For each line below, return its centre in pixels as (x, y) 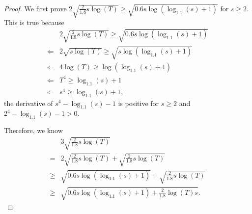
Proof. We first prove (35, 8)
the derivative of (28, 103)
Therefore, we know (33, 130)
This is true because (34, 22)
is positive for (139, 103)
